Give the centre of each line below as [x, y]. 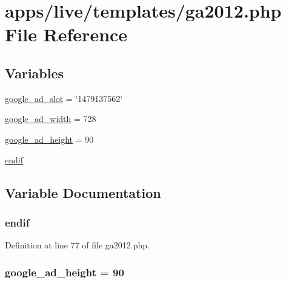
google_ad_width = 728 [51, 119]
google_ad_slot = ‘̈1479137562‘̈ [64, 98]
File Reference [66, 34]
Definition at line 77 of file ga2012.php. [78, 245]
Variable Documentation [83, 192]
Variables [35, 73]
